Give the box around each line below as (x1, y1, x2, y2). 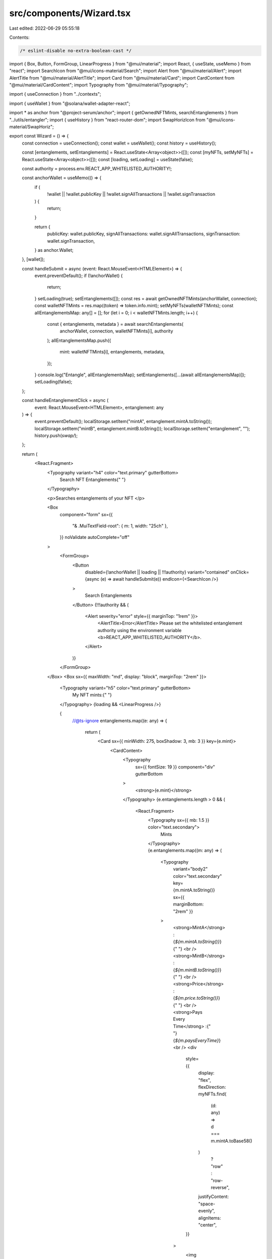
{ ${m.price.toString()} (173, 995, 219, 1001)
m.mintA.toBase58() (211, 1138, 253, 1144)
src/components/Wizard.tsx (9, 8, 131, 19)
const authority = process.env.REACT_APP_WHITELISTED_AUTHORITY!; (22, 165, 172, 171)
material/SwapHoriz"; (9, 124, 54, 130)
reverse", (211, 1184, 230, 1191)
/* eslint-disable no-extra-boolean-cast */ (20, 48, 132, 53)
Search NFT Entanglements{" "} (59, 476, 126, 483)
